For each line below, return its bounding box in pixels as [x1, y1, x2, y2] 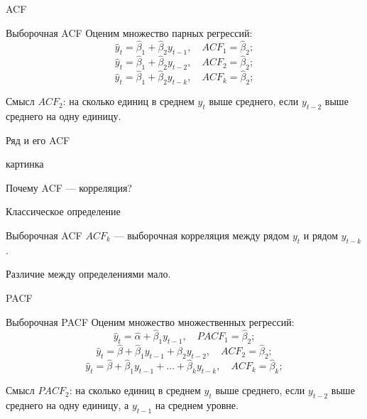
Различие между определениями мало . [6, 266, 171, 281]
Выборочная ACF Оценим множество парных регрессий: [6, 25, 253, 40]
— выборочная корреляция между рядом [114, 228, 290, 242]
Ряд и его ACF [6, 132, 70, 147]
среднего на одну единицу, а [6, 398, 129, 413]
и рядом [303, 228, 339, 242]
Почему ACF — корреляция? [6, 180, 132, 195]
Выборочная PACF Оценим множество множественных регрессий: [6, 314, 295, 329]
